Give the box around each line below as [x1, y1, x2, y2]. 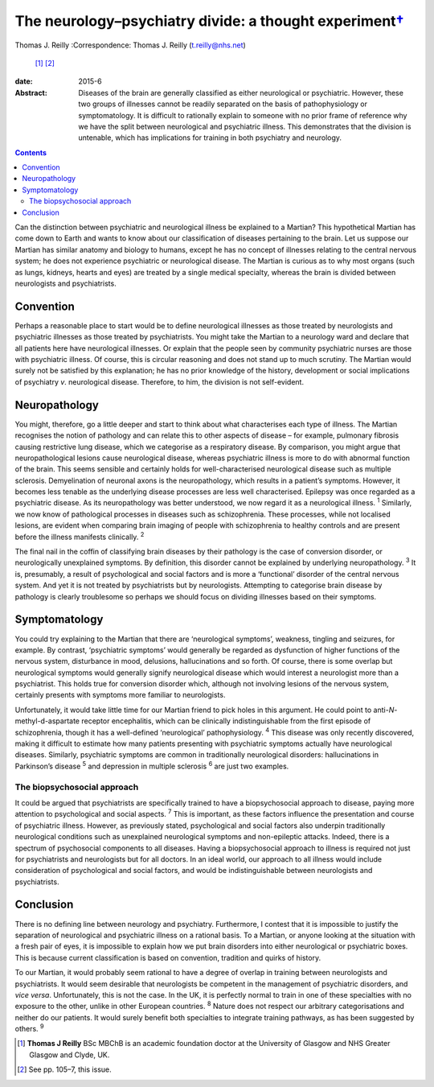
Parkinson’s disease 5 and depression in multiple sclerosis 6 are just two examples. [14, 760, 289, 771]
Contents [14, 147, 47, 157]
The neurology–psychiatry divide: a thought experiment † [14, 12, 405, 30]
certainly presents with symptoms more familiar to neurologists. [14, 690, 226, 700]
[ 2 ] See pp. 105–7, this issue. [17, 1064, 112, 1074]
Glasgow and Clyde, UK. [29, 1050, 110, 1060]
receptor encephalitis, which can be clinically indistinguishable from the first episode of [81, 716, 371, 726]
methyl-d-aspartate [14, 716, 80, 726]
